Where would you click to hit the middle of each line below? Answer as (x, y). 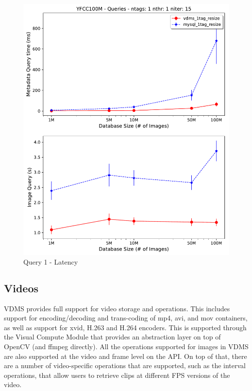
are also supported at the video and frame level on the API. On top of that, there (126, 356)
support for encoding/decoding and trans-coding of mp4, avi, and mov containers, (126, 318)
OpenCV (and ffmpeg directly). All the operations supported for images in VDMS (126, 347)
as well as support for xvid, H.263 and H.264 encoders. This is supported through (125, 327)
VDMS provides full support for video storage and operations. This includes (117, 308)
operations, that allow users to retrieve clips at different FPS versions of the (117, 375)
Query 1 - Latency (51, 261)
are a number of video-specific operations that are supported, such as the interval (125, 365)
